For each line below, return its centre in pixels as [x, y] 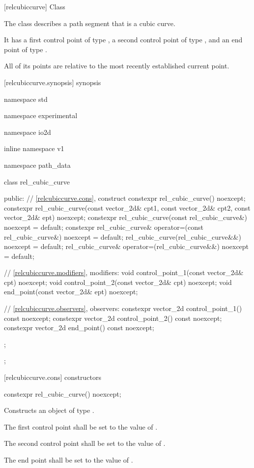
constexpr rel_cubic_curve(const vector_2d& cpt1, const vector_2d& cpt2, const [127, 207]
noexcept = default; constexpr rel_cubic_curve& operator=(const [104, 227]
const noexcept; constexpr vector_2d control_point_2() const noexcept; [113, 318]
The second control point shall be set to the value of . [85, 443]
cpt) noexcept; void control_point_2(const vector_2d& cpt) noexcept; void [118, 282]
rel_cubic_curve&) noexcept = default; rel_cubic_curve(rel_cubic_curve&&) [123, 236]
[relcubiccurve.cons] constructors [53, 377]
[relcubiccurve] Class [35, 6]
